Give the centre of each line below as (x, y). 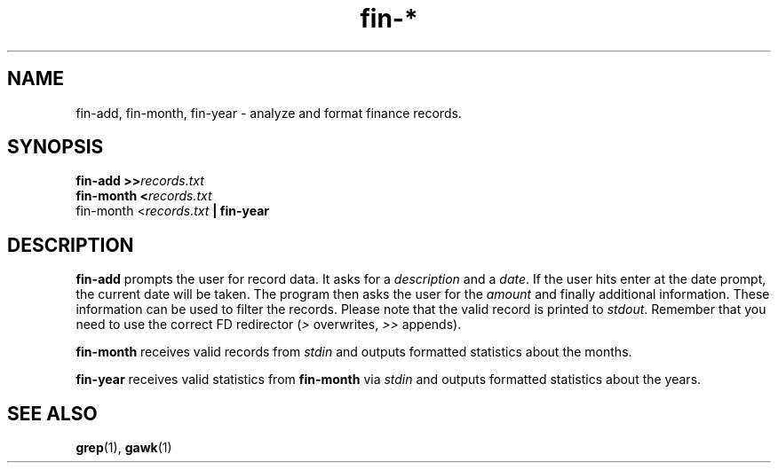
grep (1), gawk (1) (124, 448)
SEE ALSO (52, 413)
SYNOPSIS (56, 147)
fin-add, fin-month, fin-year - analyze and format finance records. (269, 113)
